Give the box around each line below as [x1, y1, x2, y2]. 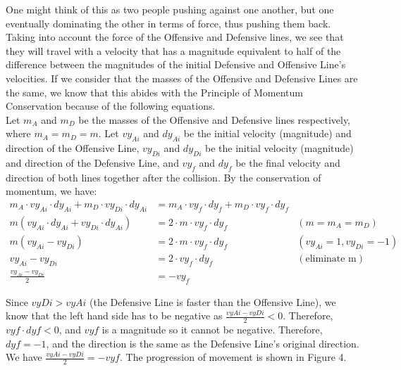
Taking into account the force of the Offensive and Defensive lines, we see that [6, 30, 344, 44]
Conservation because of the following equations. [6, 98, 216, 113]
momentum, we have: [6, 184, 97, 198]
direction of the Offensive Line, [6, 141, 140, 155]
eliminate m [305, 253, 357, 264]
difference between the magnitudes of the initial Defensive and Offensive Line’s [6, 57, 346, 72]
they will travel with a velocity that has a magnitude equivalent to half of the [6, 43, 341, 58]
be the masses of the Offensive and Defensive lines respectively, [78, 112, 350, 127]
